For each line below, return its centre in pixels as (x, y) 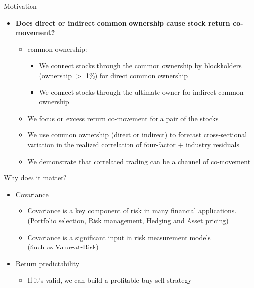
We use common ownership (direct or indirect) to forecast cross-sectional (137, 135)
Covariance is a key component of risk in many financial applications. (132, 211)
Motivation (20, 6)
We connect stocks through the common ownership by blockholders (140, 65)
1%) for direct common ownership (137, 75)
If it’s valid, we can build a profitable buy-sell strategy (109, 280)
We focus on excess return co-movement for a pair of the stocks (123, 118)
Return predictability (48, 263)
